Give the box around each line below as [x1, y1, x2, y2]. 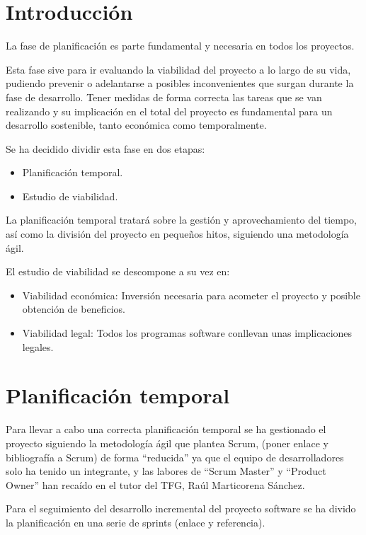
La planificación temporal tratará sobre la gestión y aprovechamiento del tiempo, [6, 212, 357, 227]
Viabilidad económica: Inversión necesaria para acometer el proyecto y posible [22, 287, 360, 302]
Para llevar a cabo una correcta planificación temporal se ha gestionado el [6, 422, 326, 437]
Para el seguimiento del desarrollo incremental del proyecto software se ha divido [6, 501, 356, 516]
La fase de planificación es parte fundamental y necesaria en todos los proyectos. [6, 38, 355, 53]
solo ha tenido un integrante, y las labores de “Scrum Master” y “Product [6, 464, 326, 478]
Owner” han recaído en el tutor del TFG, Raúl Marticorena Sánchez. [6, 477, 305, 492]
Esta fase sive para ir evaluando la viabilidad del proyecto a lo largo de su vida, [6, 62, 351, 76]
